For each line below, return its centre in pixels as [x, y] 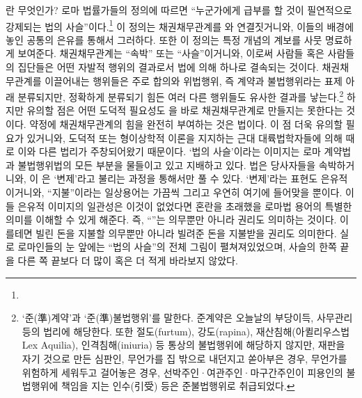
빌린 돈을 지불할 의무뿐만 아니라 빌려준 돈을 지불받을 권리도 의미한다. [186, 233]
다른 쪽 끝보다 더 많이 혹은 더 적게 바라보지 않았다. [128, 260]
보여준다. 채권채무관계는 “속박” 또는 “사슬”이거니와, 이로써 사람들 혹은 [171, 53]
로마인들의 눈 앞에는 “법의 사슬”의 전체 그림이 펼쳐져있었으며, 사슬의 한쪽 [177, 247]
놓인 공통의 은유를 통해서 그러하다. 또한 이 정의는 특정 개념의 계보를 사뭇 [164, 39]
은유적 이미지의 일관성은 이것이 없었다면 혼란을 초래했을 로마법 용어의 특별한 [185, 206]
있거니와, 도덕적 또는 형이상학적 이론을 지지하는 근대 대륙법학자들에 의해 [184, 137]
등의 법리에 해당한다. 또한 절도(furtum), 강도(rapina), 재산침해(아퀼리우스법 [186, 331]
